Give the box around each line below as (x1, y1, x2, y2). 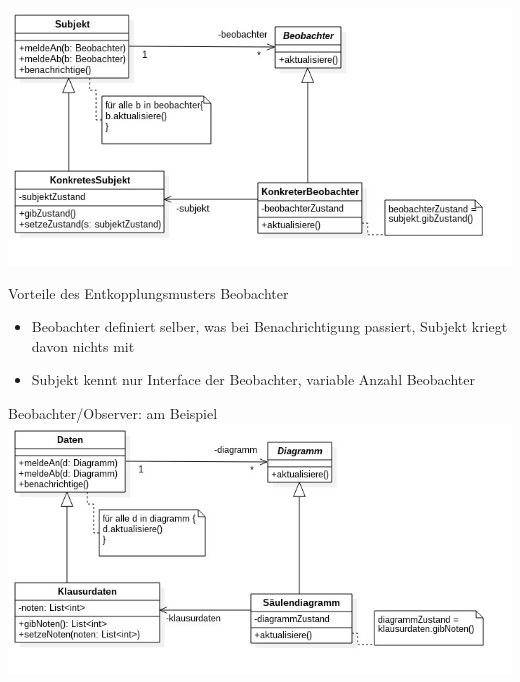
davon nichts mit (31, 335, 135, 356)
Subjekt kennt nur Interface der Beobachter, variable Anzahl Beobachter (31, 369, 475, 390)
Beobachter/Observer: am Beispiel (8, 403, 218, 424)
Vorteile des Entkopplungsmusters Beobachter (8, 282, 289, 303)
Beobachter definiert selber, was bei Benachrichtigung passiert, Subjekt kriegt (31, 316, 508, 337)
